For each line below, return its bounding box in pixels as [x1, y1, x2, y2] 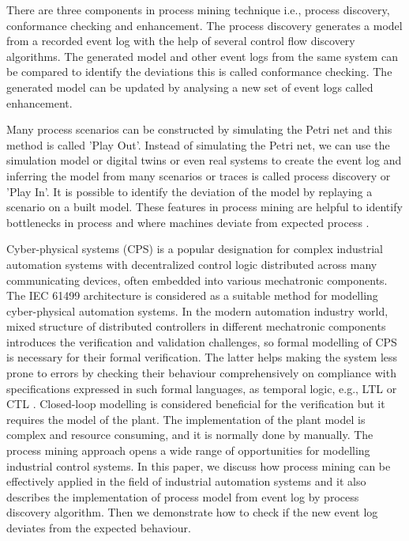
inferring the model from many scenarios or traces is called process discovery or [6, 167, 391, 183]
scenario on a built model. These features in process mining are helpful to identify [6, 199, 403, 215]
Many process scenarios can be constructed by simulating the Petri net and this [6, 121, 392, 138]
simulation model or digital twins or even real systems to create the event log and [6, 152, 402, 168]
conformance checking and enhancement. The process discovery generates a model [6, 17, 403, 33]
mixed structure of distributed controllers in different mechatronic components [6, 318, 386, 335]
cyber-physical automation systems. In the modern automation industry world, [6, 302, 388, 319]
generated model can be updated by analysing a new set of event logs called [6, 78, 373, 95]
